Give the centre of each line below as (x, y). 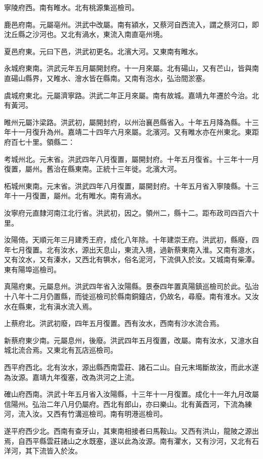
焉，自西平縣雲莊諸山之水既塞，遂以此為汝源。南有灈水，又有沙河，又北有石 (131, 441)
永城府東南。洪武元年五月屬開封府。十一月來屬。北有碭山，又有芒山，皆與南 (131, 68)
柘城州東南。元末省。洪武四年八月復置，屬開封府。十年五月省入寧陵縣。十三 (131, 185)
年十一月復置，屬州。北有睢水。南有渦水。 (75, 196)
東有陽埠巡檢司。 (32, 269)
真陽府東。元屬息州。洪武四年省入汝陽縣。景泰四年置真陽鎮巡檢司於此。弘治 (131, 286)
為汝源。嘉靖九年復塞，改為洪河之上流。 (71, 377)
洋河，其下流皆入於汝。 (43, 451)
